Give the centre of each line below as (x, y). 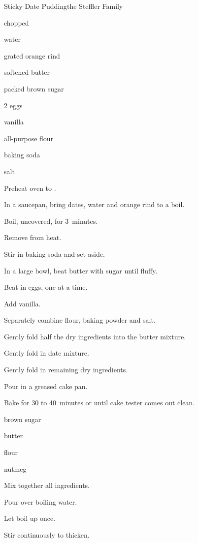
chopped (16, 22)
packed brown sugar (34, 88)
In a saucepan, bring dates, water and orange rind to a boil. (94, 204)
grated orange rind (32, 55)
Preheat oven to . (30, 188)
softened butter (27, 72)
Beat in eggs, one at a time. (46, 287)
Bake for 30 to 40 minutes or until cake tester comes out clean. (99, 403)
